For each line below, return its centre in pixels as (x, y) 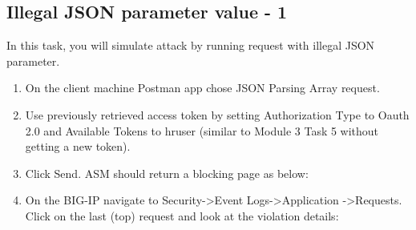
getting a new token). (78, 146)
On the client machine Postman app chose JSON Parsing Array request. (202, 88)
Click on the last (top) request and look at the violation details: (182, 215)
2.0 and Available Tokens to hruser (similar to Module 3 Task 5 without (202, 130)
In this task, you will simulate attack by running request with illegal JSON (191, 45)
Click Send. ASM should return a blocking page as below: (167, 173)
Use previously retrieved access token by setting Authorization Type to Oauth (217, 114)
